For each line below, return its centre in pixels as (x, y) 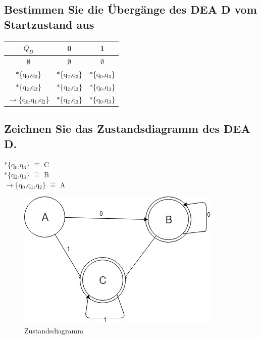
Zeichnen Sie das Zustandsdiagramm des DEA (127, 129)
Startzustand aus (49, 24)
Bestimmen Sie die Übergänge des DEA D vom (130, 9)
